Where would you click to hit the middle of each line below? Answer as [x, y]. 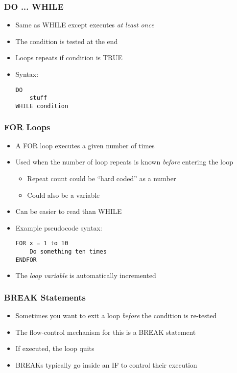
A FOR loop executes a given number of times [85, 145]
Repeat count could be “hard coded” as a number [102, 178]
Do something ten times [68, 252]
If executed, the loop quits [55, 348]
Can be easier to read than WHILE [69, 211]
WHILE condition [42, 106]
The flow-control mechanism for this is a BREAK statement [106, 332]
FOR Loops [27, 127]
